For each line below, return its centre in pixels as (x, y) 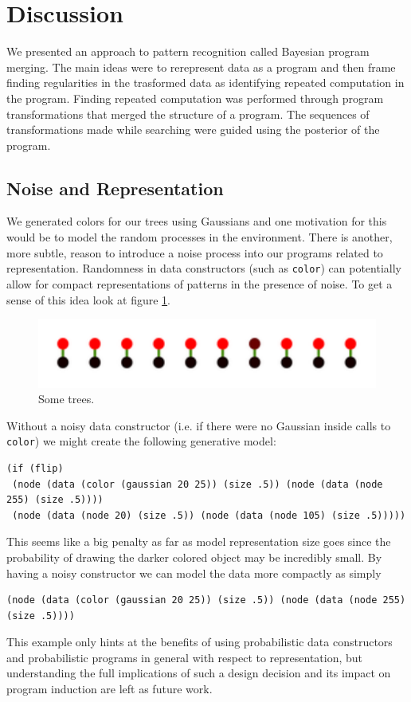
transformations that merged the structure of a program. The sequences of (188, 114)
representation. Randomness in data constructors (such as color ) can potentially (204, 268)
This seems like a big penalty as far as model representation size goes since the (199, 541)
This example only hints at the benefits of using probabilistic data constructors (200, 642)
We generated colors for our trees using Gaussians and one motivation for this (197, 221)
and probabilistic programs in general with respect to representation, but (185, 657)
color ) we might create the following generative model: (141, 441)
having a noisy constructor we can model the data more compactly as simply (194, 573)
